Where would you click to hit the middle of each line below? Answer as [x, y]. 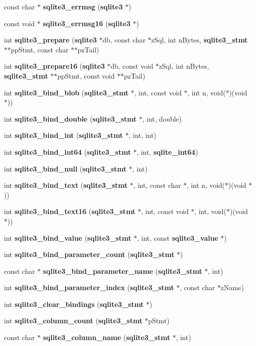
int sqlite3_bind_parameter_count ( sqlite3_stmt [89, 254]
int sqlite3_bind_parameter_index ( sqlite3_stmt [89, 287]
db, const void [132, 66]
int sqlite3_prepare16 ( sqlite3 [55, 66]
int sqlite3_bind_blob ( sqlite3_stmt [66, 92]
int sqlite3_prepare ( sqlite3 [51, 40]
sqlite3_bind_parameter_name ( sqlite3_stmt [123, 271]
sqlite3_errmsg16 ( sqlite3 [87, 23]
